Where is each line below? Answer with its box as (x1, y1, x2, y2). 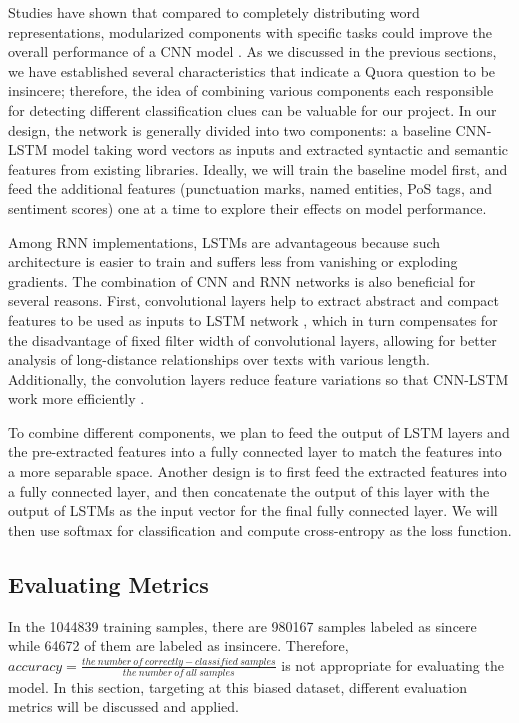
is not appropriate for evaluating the (281, 654, 504, 675)
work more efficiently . (8, 388, 145, 409)
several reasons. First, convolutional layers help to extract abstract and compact (8, 290, 499, 311)
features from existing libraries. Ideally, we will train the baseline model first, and (8, 158, 508, 179)
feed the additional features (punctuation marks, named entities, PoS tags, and (8, 178, 493, 199)
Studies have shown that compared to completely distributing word (8, 2, 420, 22)
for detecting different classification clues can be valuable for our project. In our (8, 99, 497, 120)
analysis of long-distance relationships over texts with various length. (8, 349, 430, 370)
